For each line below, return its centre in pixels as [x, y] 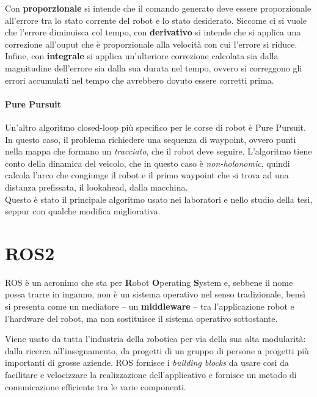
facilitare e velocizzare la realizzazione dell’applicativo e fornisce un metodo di [151, 374]
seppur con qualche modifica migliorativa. [83, 211]
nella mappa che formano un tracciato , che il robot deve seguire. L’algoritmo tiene [158, 151]
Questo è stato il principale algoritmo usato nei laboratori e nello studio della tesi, [159, 199]
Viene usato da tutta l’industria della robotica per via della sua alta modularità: [155, 339]
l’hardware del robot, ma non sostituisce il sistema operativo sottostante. [141, 318]
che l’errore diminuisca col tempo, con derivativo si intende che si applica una [153, 32]
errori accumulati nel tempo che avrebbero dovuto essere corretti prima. [140, 80]
